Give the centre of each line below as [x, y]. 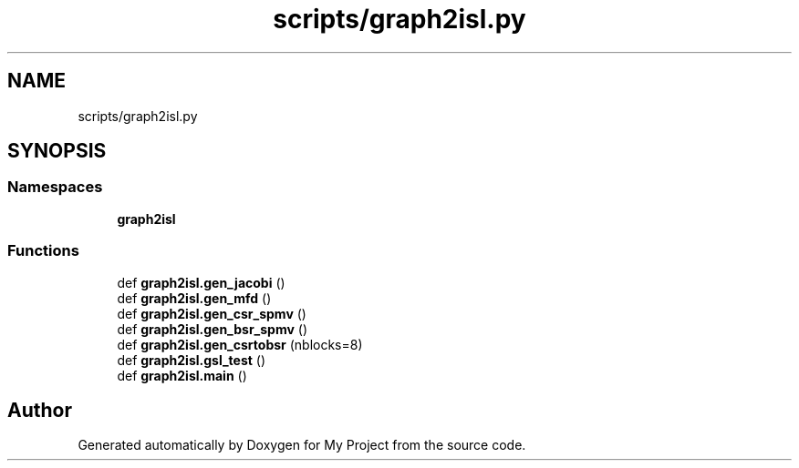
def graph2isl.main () [182, 375]
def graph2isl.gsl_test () [192, 360]
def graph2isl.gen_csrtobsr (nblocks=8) [240, 344]
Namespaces [55, 187]
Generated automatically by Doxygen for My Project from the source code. [302, 445]
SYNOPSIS [57, 151]
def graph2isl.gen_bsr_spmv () [213, 329]
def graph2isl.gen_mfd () [194, 298]
